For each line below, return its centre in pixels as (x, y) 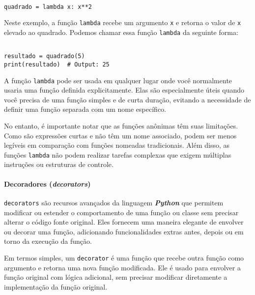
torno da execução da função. (48, 241)
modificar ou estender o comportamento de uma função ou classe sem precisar (121, 212)
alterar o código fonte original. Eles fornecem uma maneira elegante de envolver (124, 222)
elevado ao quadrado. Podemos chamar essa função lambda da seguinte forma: (121, 32)
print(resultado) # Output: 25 (57, 64)
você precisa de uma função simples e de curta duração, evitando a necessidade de (127, 99)
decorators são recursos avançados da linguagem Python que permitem (114, 202)
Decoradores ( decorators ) (47, 183)
